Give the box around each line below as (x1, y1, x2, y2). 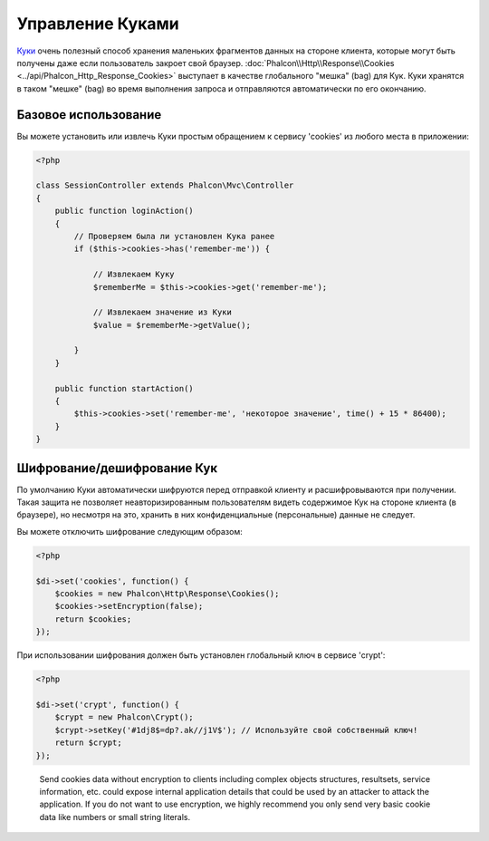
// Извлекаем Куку (92, 269, 176, 280)
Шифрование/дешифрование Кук (16, 460, 217, 476)
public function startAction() (54, 383, 194, 393)
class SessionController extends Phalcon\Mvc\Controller (35, 180, 294, 190)
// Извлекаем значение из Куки (92, 307, 233, 317)
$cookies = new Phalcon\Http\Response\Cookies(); (54, 589, 280, 599)
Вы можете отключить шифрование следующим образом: (16, 526, 244, 536)
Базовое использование (16, 107, 162, 122)
